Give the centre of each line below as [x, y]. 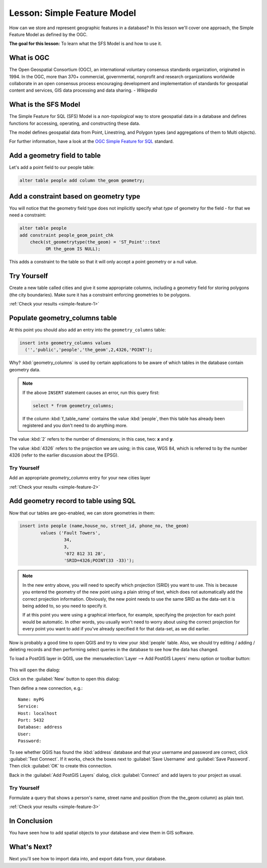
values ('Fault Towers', [70, 533]
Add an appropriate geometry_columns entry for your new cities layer [80, 478]
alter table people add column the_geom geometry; [82, 180]
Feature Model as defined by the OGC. [48, 34]
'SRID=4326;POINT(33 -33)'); [99, 561]
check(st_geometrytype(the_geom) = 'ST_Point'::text [95, 242]
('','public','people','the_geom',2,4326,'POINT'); [89, 350]
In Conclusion [31, 821]
